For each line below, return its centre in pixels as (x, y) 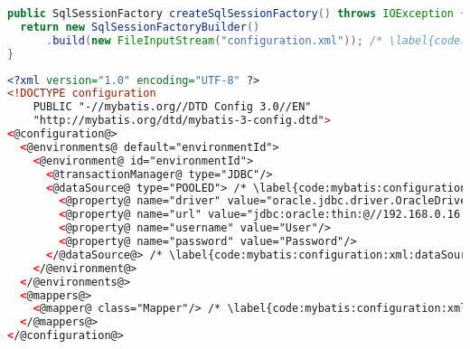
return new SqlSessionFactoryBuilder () (140, 27)
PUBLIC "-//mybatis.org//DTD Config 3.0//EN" (172, 107)
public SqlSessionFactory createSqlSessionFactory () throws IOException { (237, 14)
